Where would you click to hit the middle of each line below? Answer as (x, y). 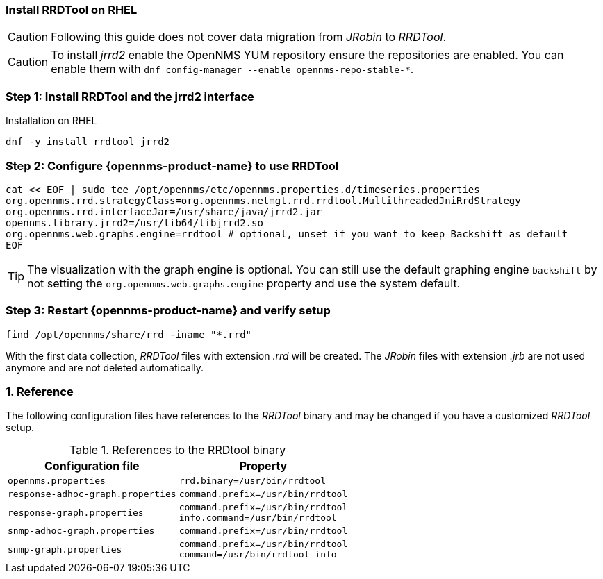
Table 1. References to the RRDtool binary (178, 450)
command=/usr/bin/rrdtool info (258, 555)
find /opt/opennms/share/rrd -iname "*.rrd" (129, 334)
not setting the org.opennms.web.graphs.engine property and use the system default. (244, 283)
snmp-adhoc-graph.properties (81, 531)
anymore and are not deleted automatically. (105, 367)
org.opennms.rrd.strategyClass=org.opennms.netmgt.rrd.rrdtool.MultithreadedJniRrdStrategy (263, 200)
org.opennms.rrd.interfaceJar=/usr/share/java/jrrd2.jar (164, 211)
